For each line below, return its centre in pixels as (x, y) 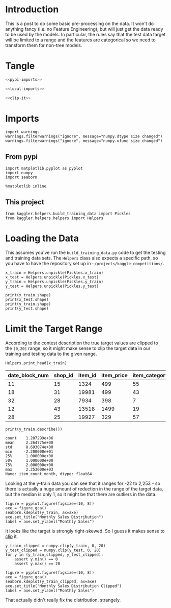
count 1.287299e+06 (29, 438)
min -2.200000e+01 (29, 451)
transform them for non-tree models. (44, 45)
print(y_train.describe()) (34, 429)
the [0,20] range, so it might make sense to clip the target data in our (78, 348)
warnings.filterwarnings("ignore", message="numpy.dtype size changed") (84, 136)
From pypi (22, 157)
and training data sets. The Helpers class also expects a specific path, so (82, 258)
